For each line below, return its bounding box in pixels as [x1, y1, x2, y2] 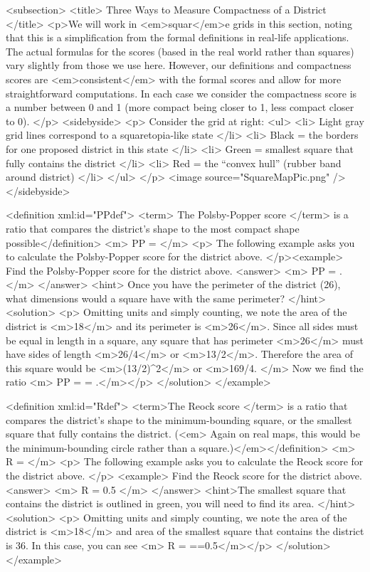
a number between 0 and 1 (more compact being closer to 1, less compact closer [6, 100, 354, 115]
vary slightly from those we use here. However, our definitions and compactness [6, 58, 351, 73]
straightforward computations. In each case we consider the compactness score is [6, 85, 357, 100]
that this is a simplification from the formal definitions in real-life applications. [6, 30, 349, 45]
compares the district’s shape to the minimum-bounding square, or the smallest [6, 412, 352, 427]
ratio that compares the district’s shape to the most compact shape [6, 221, 300, 235]
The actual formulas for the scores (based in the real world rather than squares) [6, 43, 354, 58]
